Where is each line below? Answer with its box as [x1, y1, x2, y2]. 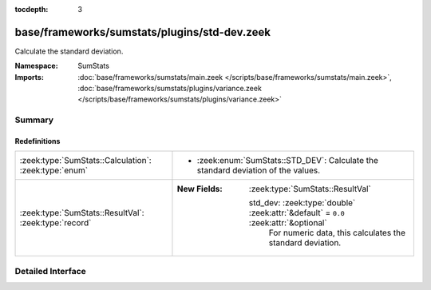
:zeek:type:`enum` [19, 165, 88, 176]
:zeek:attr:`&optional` [248, 217, 327, 228]
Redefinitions [14, 137, 61, 146]
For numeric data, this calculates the [268, 228, 406, 239]
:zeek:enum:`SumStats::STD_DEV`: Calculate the [196, 155, 379, 166]
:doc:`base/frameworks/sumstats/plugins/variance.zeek [77, 84, 263, 93]
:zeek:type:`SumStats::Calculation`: [19, 155, 152, 166]
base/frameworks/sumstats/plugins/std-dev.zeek [14, 25, 271, 39]
